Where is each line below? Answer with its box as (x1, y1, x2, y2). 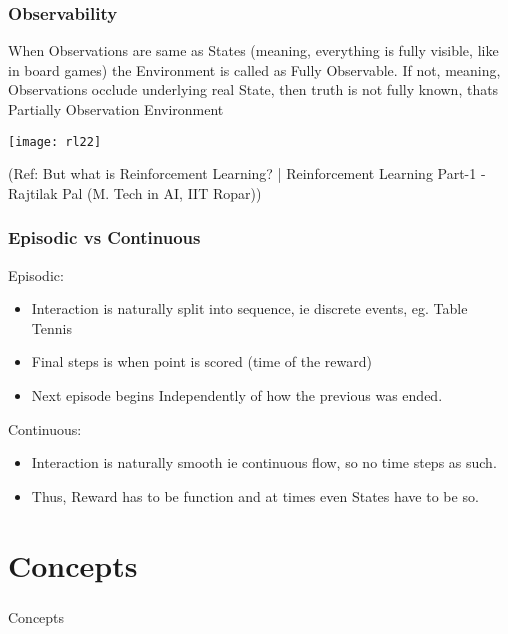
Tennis (31, 317, 72, 338)
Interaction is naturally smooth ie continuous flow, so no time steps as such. (31, 452, 497, 473)
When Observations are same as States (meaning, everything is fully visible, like (8, 40, 499, 61)
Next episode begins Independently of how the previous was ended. (31, 385, 443, 406)
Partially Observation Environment (8, 99, 224, 119)
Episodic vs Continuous (8, 225, 201, 250)
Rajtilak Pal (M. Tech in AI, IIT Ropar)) (8, 182, 262, 203)
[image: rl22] (8, 134, 102, 149)
